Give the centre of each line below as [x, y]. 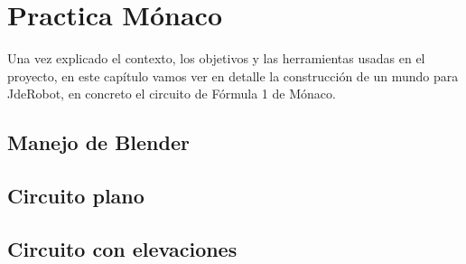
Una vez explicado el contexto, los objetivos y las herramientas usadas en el [216, 58]
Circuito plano [76, 196]
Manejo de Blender [98, 142]
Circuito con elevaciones [122, 248]
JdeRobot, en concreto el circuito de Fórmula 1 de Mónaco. [172, 94]
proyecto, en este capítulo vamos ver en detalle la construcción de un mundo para [233, 75]
